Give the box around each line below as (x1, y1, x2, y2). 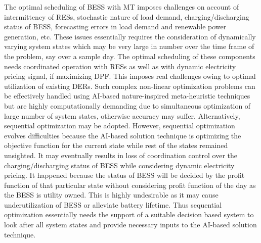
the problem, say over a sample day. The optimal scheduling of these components (4, 51, 255, 61)
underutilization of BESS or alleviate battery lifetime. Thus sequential (4, 199, 222, 210)
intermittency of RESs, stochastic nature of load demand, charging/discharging (4, 11, 249, 22)
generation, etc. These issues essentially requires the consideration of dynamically (4, 31, 256, 41)
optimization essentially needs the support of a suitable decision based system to (4, 209, 254, 220)
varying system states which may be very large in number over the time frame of (4, 41, 254, 52)
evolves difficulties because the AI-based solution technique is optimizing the (4, 130, 241, 140)
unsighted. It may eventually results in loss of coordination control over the (4, 150, 237, 160)
